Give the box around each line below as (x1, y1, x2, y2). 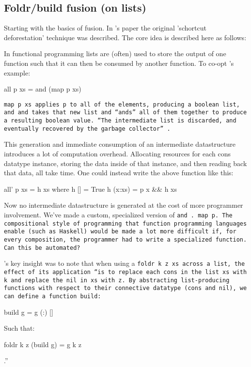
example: (4, 67, 31, 77)
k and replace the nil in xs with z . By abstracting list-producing (4, 276, 230, 284)
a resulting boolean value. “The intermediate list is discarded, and (4, 117, 236, 124)
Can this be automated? (4, 244, 80, 251)
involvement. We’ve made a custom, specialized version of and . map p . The (4, 209, 233, 219)
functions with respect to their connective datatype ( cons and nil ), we (4, 285, 247, 292)
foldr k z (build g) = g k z (4, 339, 81, 349)
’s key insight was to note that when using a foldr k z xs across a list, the (4, 258, 245, 268)
